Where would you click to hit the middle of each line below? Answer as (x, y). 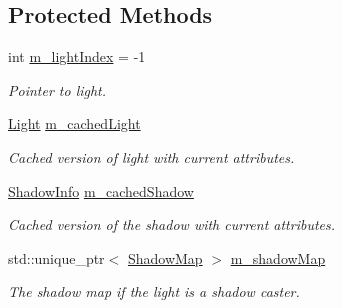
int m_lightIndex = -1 (77, 56)
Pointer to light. (57, 89)
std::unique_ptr (56, 257)
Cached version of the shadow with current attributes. (172, 224)
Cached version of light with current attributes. (151, 156)
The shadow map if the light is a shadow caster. (154, 291)
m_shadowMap (278, 257)
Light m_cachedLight (74, 123)
